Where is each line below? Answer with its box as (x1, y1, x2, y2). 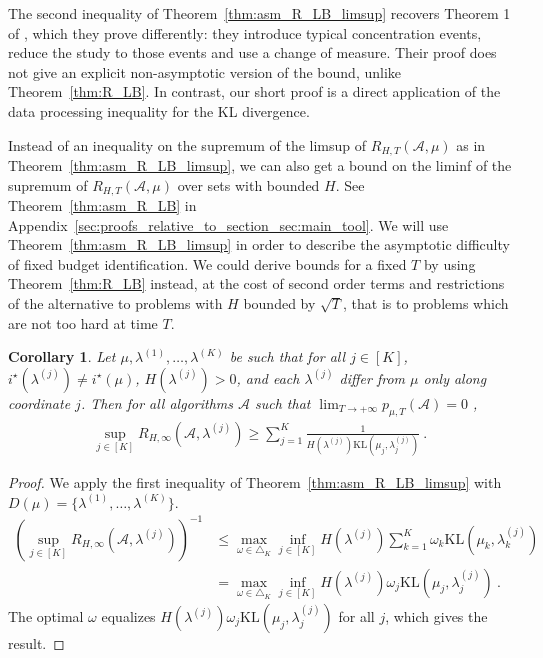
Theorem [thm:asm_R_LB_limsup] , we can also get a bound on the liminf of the (8, 155, 512, 176)
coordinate (8, 392, 71, 413)
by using (423, 253, 476, 274)
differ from (339, 367, 406, 388)
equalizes (101, 605, 156, 626)
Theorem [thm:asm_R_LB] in (8, 195, 197, 216)
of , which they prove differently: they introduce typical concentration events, (8, 22, 482, 43)
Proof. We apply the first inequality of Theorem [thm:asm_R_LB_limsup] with (8, 471, 502, 492)
